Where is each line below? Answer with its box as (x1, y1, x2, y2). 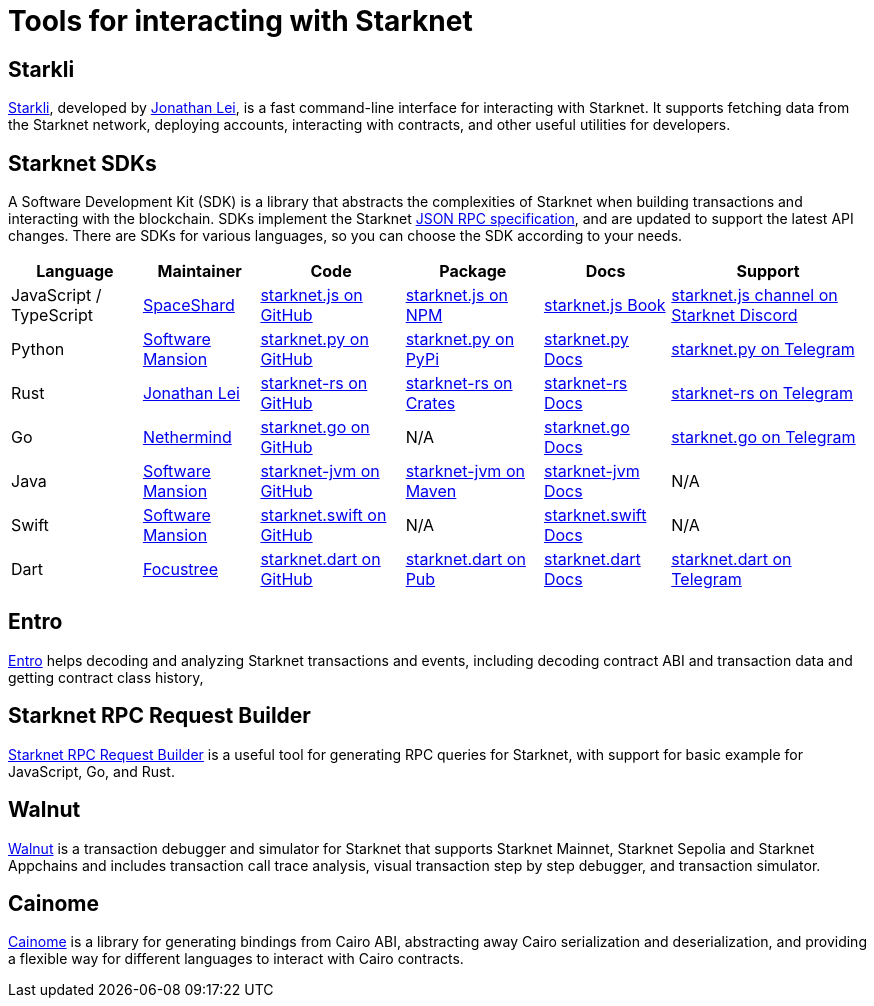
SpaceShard (142, 295, 235, 316)
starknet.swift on (260, 505, 387, 526)
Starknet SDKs (8, 150, 157, 176)
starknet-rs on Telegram (671, 383, 854, 404)
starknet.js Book (543, 295, 666, 316)
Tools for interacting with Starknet (8, 4, 473, 38)
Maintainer (157, 261, 242, 282)
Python (11, 339, 65, 360)
